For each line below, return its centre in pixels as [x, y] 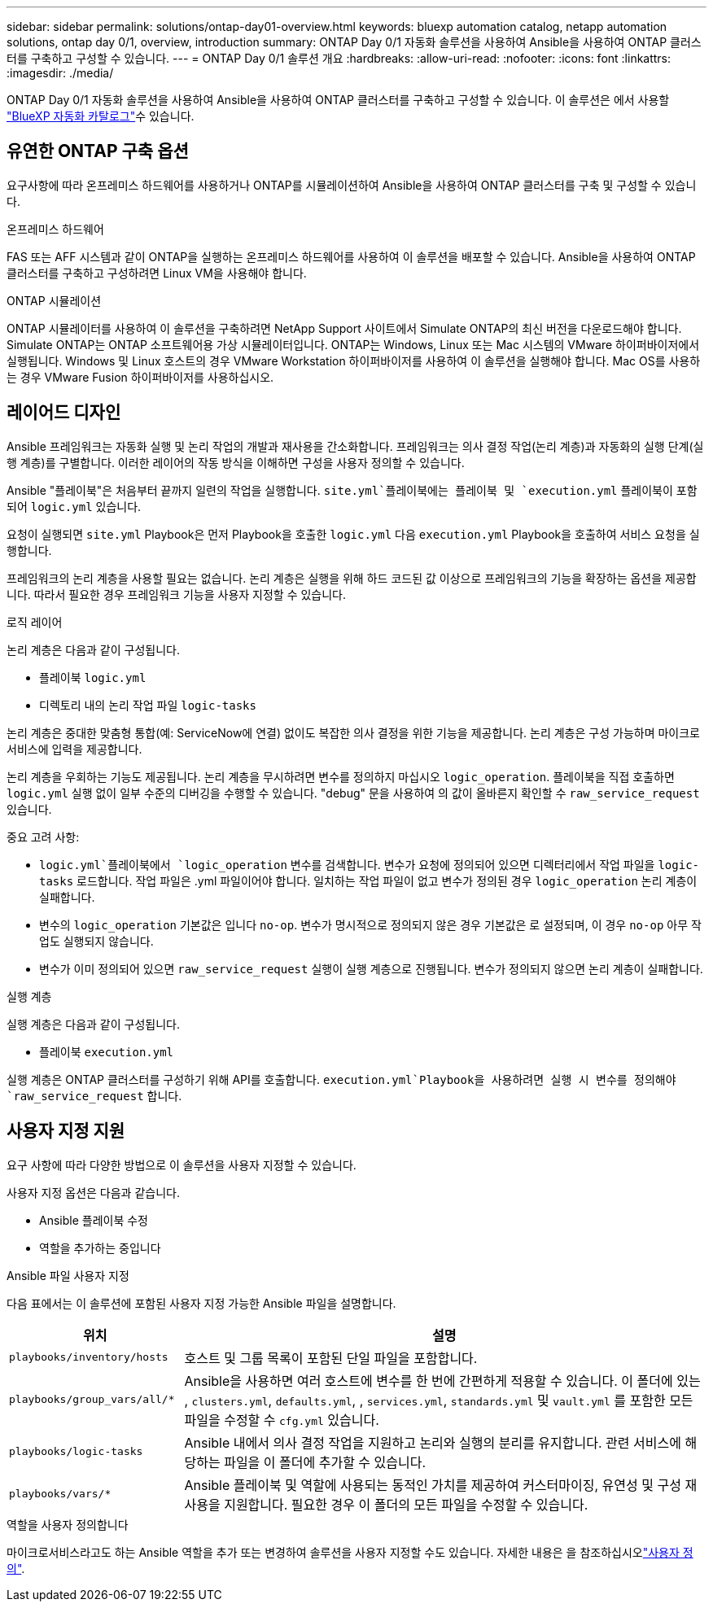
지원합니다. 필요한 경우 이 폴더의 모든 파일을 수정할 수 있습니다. [406, 1504]
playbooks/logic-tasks [76, 1452]
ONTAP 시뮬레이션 [54, 300]
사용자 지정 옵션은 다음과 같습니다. [93, 1192]
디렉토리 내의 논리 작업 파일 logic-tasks [148, 705]
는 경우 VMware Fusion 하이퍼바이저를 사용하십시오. [140, 377]
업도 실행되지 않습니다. [96, 941]
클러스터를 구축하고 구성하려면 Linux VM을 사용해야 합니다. [157, 273]
